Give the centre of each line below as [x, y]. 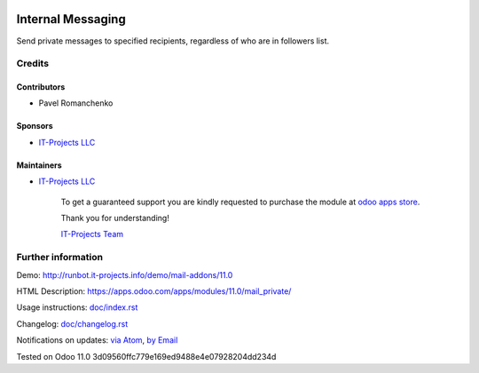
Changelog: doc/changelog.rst [72, 323]
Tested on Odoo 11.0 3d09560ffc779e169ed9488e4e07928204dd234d [146, 356]
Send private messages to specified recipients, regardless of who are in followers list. [173, 41]
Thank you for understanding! [115, 218]
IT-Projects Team [92, 234]
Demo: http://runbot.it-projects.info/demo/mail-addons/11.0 [125, 274]
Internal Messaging [71, 19]
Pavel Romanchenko [76, 103]
